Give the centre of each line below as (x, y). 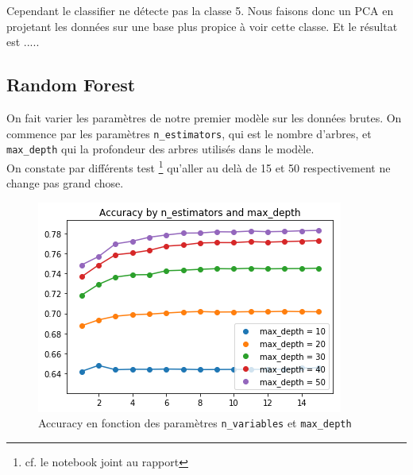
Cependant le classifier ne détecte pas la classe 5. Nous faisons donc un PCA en (200, 10)
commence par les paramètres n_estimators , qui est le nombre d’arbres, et (189, 133)
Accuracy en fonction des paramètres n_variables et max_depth (195, 423)
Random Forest (71, 85)
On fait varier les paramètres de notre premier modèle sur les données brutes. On (204, 117)
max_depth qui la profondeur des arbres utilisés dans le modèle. (160, 149)
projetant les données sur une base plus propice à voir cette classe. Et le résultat (202, 26)
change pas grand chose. (65, 183)
